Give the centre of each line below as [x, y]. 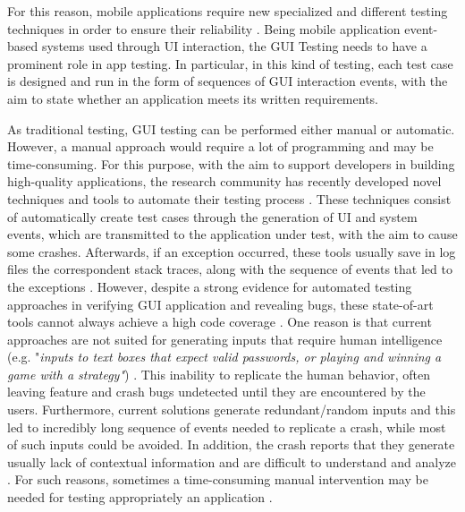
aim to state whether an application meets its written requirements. [193, 98]
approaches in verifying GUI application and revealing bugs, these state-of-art [220, 304]
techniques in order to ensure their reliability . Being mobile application [204, 28]
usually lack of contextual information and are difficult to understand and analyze [232, 461]
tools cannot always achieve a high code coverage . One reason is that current [220, 322]
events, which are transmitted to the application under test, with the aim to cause [232, 234]
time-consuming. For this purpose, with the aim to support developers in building [231, 163]
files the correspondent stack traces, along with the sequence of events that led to [230, 269]
